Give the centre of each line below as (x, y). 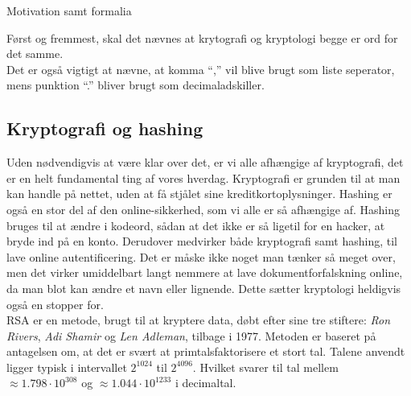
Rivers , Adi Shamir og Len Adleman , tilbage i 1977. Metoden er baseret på (191, 335)
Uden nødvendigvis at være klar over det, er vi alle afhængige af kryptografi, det (205, 162)
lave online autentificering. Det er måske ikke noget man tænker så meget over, (201, 256)
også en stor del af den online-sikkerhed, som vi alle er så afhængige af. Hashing (203, 209)
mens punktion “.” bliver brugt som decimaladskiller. (136, 85)
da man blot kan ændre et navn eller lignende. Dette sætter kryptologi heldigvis (204, 288)
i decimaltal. (205, 383)
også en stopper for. (55, 304)
